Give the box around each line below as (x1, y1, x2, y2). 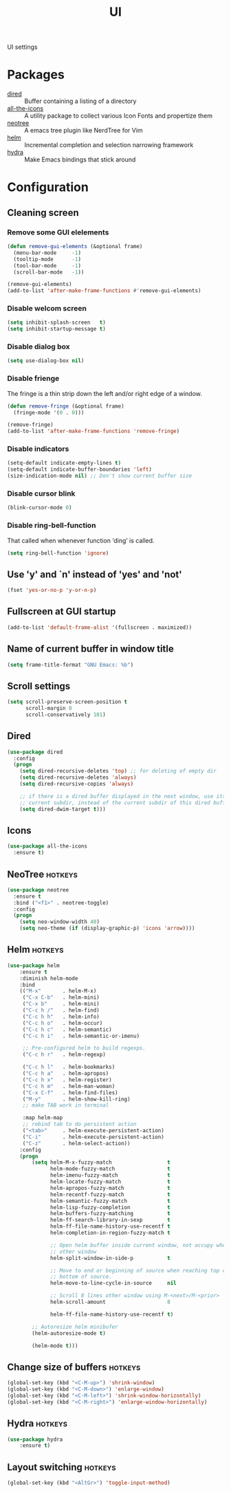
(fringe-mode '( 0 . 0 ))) (13, 409, 85, 416)
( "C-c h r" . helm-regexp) (22, 1051, 107, 1059)
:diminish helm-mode (19, 975, 78, 982)
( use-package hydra (7, 1436, 63, 1443)
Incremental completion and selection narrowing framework (24, 141, 194, 149)
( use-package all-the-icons (7, 843, 88, 850)
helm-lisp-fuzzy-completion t (50, 1204, 170, 1210)
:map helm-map (22, 1114, 63, 1121)
